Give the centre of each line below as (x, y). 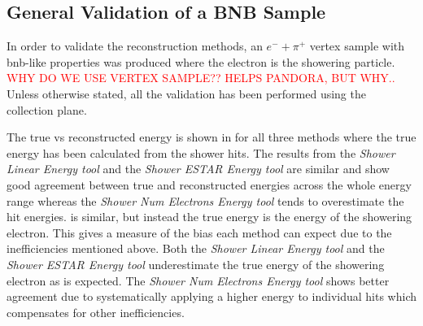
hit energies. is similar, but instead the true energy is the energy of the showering (209, 217)
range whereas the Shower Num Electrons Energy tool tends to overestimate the (205, 200)
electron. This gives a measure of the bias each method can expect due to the (199, 232)
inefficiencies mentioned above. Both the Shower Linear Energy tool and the (196, 248)
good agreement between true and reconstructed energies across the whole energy (209, 184)
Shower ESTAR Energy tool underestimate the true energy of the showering (196, 264)
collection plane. (47, 109)
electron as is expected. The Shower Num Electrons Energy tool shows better (198, 280)
